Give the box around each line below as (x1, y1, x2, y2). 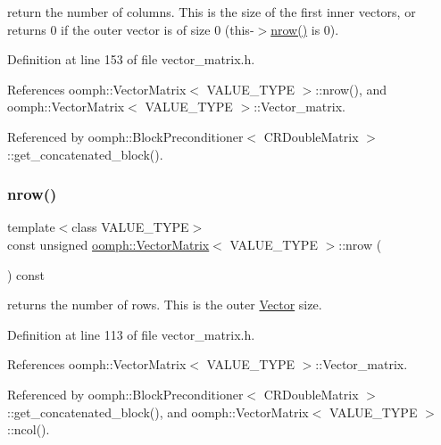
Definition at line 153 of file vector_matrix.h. (7, 50, 255, 69)
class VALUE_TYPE (71, 218, 189, 236)
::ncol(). (7, 420, 50, 439)
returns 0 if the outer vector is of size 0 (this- (7, 20, 254, 38)
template (7, 218, 55, 236)
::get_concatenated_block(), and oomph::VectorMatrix (7, 402, 309, 421)
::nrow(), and (315, 79, 387, 98)
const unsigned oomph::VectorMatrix (7, 235, 210, 253)
